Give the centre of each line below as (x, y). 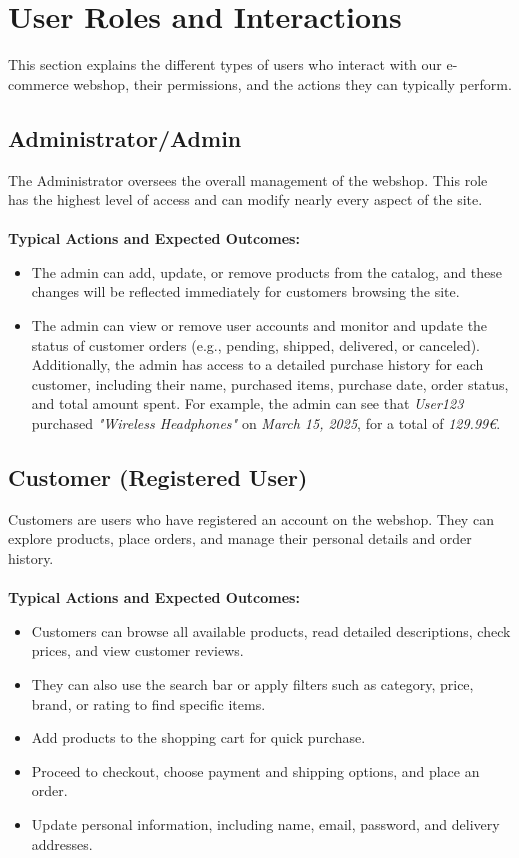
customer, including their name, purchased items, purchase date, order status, (270, 383)
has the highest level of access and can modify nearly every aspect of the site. (245, 199)
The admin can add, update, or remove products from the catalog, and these (266, 271)
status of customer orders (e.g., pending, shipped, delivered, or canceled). (256, 344)
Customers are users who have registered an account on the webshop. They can (251, 518)
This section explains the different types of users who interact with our (225, 64)
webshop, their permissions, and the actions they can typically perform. (292, 83)
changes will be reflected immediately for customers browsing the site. (245, 291)
